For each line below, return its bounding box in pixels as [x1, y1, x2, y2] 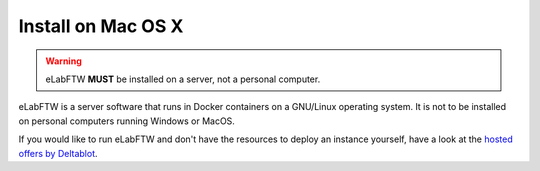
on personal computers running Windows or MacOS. [18, 115, 235, 127]
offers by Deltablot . [18, 147, 99, 159]
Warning [45, 55, 82, 67]
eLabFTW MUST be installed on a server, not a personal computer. [45, 73, 321, 85]
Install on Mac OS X [18, 15, 184, 37]
